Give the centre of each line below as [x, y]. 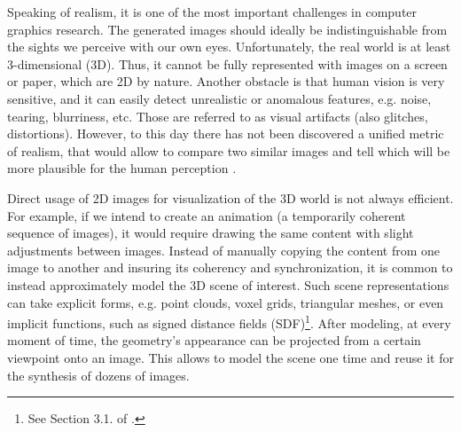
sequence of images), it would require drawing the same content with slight [211, 233]
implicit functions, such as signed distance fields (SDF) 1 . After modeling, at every [229, 322]
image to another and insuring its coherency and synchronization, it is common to [230, 267]
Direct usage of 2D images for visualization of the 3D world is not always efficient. [230, 197]
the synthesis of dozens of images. [98, 375]
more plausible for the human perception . [122, 168]
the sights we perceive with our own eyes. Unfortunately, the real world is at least [229, 47]
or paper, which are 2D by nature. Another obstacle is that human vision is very [226, 81]
